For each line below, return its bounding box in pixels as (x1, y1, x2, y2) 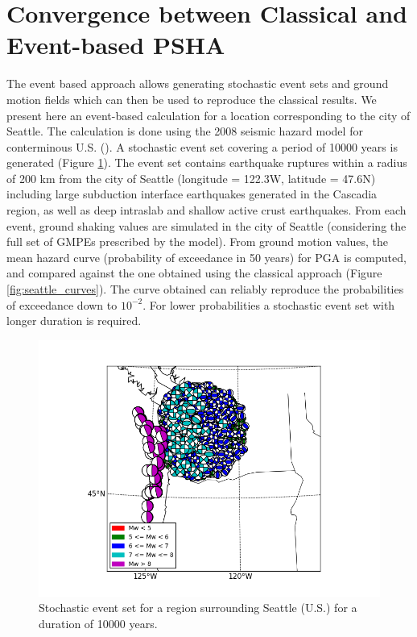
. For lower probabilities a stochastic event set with (142, 296, 395, 313)
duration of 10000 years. (39, 615, 158, 631)
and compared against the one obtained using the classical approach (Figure (6, 264, 382, 281)
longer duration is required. (6, 312, 142, 329)
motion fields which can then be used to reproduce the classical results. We (6, 90, 377, 107)
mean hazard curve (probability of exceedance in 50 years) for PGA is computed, (6, 248, 407, 265)
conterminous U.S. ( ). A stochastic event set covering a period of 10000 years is (6, 138, 398, 155)
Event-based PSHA (6, 28, 225, 61)
